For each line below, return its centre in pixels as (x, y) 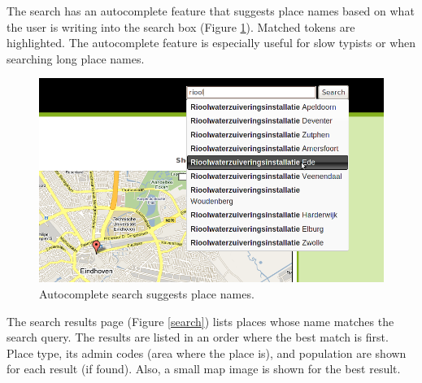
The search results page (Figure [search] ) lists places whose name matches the (200, 321)
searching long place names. (76, 58)
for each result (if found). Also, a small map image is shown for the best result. (204, 369)
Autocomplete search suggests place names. (147, 294)
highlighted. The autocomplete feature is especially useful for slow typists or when (211, 43)
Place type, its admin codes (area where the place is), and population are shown (207, 353)
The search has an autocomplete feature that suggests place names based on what (211, 11)
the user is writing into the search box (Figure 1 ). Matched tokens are (181, 26)
